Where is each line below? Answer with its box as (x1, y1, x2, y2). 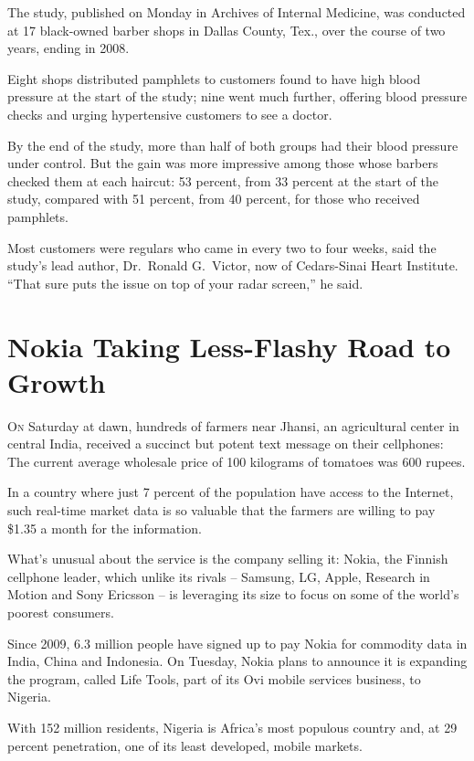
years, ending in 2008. (7, 38, 130, 58)
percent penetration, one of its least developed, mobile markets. (7, 735, 363, 755)
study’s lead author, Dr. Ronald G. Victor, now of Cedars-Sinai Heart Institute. (7, 256, 458, 275)
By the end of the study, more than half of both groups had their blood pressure (7, 135, 458, 154)
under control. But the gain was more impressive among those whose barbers (7, 153, 438, 173)
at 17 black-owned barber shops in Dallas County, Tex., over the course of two (7, 20, 446, 39)
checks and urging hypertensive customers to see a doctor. (7, 104, 332, 123)
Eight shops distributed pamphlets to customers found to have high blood (7, 69, 421, 88)
